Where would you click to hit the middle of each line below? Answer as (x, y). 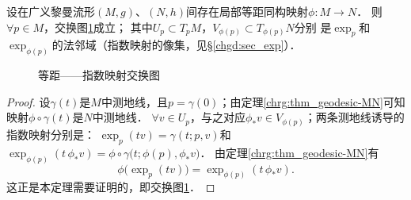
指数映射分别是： (51, 134)
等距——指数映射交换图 (99, 75)
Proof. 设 (29, 101)
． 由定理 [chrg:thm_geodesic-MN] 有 (289, 152)
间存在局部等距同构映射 (247, 11)
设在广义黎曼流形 (51, 11)
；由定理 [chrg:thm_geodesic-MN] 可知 (312, 101)
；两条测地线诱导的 (354, 117)
